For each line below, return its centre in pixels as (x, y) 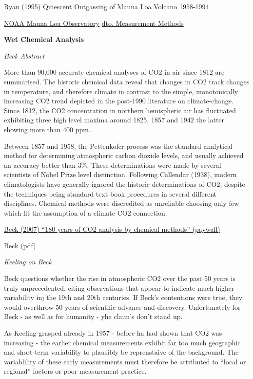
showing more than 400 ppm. (47, 129)
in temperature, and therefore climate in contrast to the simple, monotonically (121, 91)
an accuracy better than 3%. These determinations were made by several (113, 165)
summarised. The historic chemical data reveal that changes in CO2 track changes (127, 81)
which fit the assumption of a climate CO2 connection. (86, 212)
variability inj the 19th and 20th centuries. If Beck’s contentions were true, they (123, 297)
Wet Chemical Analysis (44, 39)
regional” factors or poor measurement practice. (75, 371)
